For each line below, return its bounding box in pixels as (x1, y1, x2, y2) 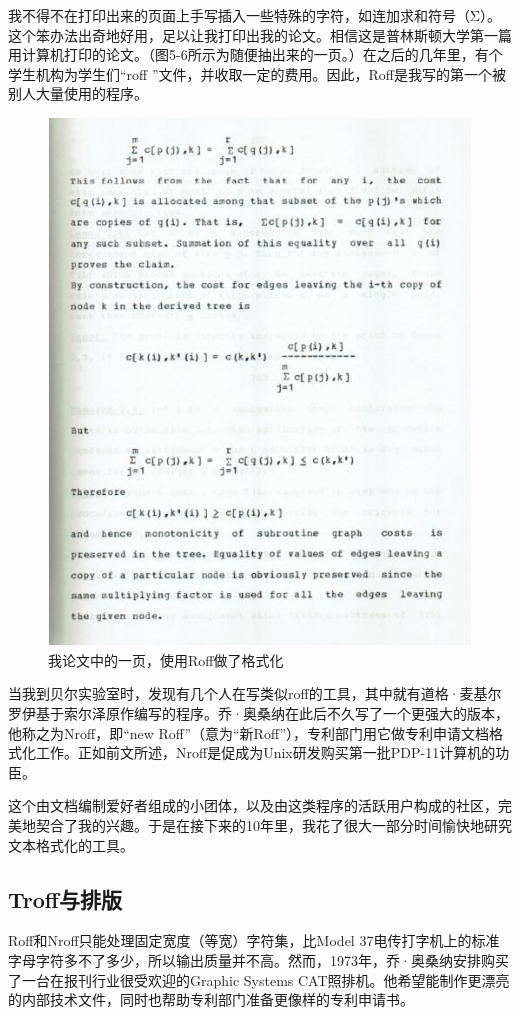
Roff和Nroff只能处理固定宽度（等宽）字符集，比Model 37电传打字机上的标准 (8, 930, 500, 951)
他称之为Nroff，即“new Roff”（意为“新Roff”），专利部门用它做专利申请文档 (8, 722, 490, 743)
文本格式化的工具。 (8, 834, 134, 855)
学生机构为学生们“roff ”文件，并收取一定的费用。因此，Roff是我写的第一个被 (8, 63, 506, 84)
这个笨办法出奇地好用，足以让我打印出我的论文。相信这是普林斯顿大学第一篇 (8, 24, 512, 45)
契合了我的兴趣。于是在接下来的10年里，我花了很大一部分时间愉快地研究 (35, 814, 512, 835)
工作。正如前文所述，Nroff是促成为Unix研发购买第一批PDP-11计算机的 (35, 742, 496, 763)
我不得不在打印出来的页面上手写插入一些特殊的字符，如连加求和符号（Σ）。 (8, 5, 502, 25)
